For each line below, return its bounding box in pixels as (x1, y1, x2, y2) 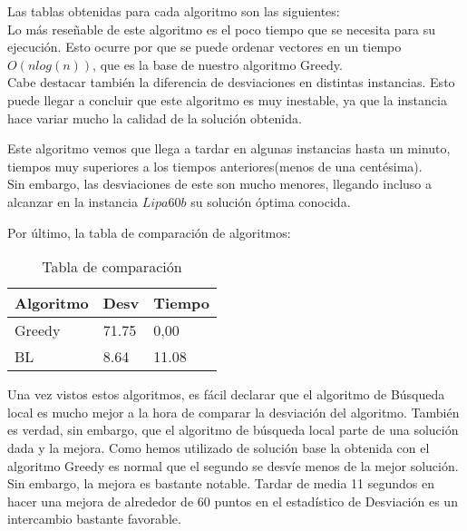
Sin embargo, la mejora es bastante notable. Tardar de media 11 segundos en (7, 474, 435, 493)
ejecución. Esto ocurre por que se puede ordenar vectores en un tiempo (7, 37, 402, 56)
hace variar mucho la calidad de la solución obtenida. (7, 108, 302, 127)
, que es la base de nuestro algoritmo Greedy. (92, 54, 343, 74)
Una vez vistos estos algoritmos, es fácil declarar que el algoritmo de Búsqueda (7, 385, 445, 404)
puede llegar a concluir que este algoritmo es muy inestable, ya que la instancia (7, 90, 447, 109)
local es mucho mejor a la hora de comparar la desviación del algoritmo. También (7, 402, 460, 421)
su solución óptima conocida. (190, 192, 351, 211)
